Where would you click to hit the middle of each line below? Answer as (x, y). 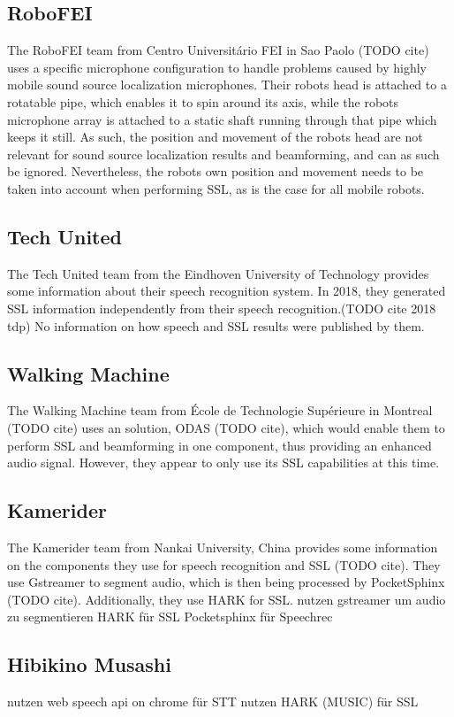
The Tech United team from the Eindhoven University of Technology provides (218, 273)
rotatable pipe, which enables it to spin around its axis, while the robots (203, 101)
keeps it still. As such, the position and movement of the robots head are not (215, 137)
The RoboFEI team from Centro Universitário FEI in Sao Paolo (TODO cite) (218, 50)
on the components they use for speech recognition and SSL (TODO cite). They (224, 564)
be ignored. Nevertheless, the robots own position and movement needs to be (216, 171)
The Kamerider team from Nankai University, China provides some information (223, 547)
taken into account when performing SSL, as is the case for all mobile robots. (216, 188)
